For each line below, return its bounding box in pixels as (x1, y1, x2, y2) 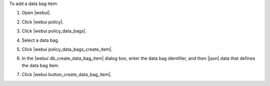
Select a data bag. (21, 37, 59, 43)
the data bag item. (21, 62, 59, 68)
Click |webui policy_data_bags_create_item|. (21, 46, 112, 52)
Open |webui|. (21, 10, 51, 16)
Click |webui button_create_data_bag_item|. (21, 72, 112, 78)
